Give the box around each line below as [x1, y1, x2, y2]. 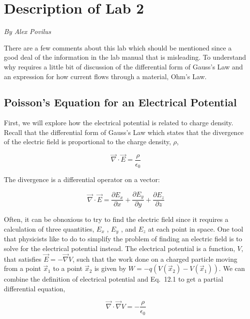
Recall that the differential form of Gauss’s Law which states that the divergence [4, 127, 244, 137]
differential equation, [4, 284, 65, 294]
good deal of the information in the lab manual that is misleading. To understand [4, 52, 246, 62]
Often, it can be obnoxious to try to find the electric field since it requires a [4, 214, 229, 224]
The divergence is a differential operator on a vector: [4, 174, 160, 185]
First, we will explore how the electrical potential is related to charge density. [4, 118, 234, 128]
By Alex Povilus [4, 26, 51, 36]
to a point [53, 263, 83, 273]
